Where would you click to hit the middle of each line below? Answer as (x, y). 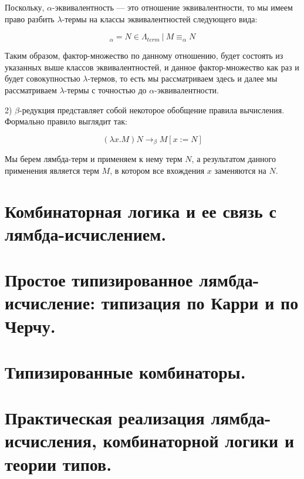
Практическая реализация (105, 418)
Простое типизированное (99, 280)
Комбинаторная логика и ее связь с (141, 210)
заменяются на (240, 170)
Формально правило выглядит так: (66, 121)
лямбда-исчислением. (86, 233)
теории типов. (58, 463)
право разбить (30, 18)
